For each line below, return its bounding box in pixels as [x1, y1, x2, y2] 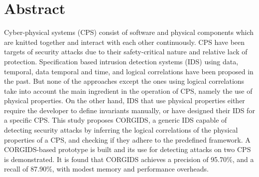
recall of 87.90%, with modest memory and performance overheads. [4, 164, 209, 174]
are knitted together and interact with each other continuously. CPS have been [4, 36, 245, 47]
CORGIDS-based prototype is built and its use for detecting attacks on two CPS [4, 144, 251, 155]
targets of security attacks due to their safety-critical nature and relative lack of [4, 46, 248, 57]
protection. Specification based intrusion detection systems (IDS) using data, [4, 56, 239, 66]
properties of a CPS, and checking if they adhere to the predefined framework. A [4, 134, 251, 145]
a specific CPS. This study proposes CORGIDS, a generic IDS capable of [4, 115, 227, 125]
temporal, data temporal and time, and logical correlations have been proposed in [4, 66, 254, 76]
